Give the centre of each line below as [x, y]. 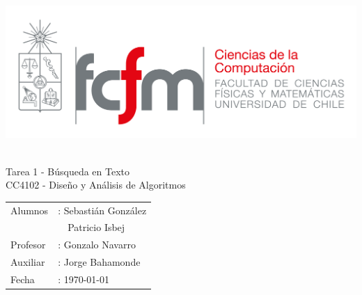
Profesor [28, 245]
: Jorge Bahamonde [99, 262]
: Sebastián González [102, 210]
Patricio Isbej [96, 227]
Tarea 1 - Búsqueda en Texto [68, 171]
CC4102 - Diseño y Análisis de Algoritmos [96, 185]
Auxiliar [28, 262]
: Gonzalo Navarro [97, 245]
